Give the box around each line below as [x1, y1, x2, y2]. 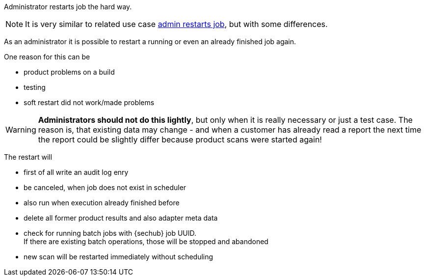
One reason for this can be [4, 53, 90, 61]
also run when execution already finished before [24, 198, 180, 207]
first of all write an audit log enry [24, 168, 129, 176]
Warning [5, 125, 36, 135]
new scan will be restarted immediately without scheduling [24, 252, 213, 261]
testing [24, 83, 46, 91]
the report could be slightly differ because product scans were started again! [38, 135, 322, 144]
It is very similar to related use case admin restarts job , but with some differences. [25, 19, 328, 29]
